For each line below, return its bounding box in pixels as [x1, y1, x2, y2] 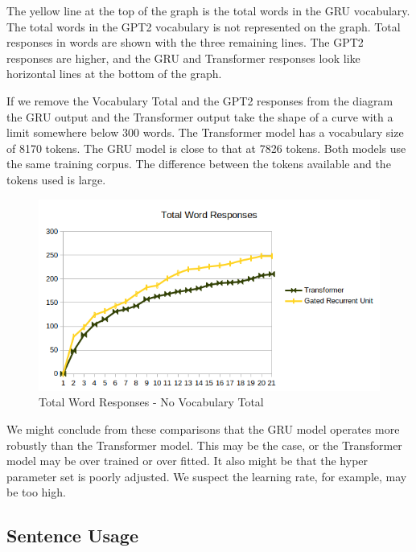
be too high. [6, 484, 66, 501]
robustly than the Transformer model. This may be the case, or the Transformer [6, 436, 402, 453]
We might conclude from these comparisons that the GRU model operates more [6, 420, 400, 437]
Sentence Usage [6, 523, 138, 548]
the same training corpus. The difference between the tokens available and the [6, 155, 391, 172]
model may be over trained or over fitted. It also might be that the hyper [6, 452, 369, 469]
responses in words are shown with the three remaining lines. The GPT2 [6, 34, 364, 51]
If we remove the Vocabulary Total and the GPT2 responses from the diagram [6, 92, 393, 109]
